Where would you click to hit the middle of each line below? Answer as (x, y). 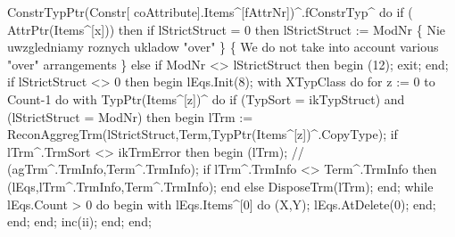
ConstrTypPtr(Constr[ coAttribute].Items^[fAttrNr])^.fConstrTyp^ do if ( (210, 12)
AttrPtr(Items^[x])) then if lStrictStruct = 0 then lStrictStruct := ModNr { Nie (227, 29)
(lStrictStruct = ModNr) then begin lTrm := (130, 116)
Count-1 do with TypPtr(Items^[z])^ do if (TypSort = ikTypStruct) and (206, 98)
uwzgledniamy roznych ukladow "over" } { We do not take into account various (223, 47)
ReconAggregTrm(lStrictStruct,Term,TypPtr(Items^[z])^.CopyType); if (203, 134)
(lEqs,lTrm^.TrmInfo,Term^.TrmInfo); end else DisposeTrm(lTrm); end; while (220, 186)
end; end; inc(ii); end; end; (79, 221)
